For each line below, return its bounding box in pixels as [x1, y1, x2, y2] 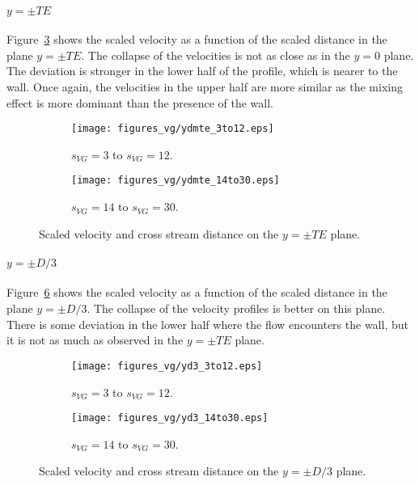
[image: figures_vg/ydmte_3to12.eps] [71, 123, 274, 135]
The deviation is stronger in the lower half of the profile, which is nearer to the [6, 62, 398, 79]
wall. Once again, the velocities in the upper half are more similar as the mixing [6, 78, 403, 95]
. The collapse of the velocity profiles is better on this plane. [87, 300, 386, 317]
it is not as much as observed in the [6, 331, 184, 348]
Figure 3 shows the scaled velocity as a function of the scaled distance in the [6, 31, 387, 48]
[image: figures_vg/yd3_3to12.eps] [71, 360, 263, 372]
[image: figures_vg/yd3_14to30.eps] [71, 412, 269, 424]
